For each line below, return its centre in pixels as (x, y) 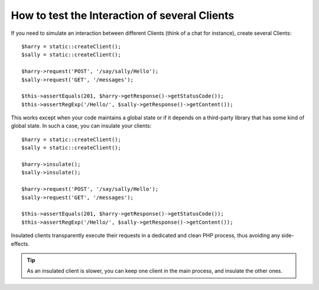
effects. (20, 244)
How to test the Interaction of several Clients (123, 15)
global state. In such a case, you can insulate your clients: (81, 126)
